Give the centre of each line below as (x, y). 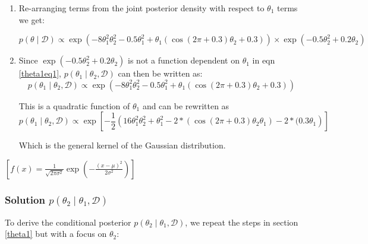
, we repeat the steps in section (242, 222)
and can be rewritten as (186, 105)
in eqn (264, 60)
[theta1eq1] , (40, 73)
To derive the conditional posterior (68, 222)
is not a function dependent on (184, 60)
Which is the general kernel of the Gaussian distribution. (122, 145)
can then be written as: (160, 73)
